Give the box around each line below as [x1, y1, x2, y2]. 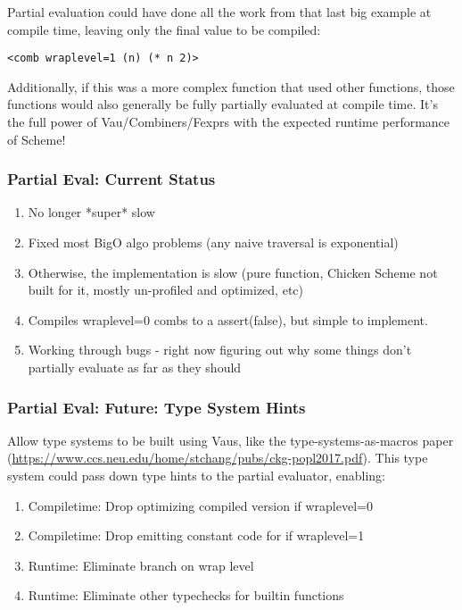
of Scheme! [7, 130, 66, 148]
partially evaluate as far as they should [28, 358, 242, 376]
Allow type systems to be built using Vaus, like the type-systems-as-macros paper [7, 430, 454, 449]
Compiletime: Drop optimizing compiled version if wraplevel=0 [28, 496, 373, 514]
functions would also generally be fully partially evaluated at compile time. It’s [7, 95, 438, 113]
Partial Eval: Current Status [7, 168, 216, 190]
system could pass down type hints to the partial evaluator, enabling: [7, 466, 385, 484]
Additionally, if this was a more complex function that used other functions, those [7, 77, 455, 96]
